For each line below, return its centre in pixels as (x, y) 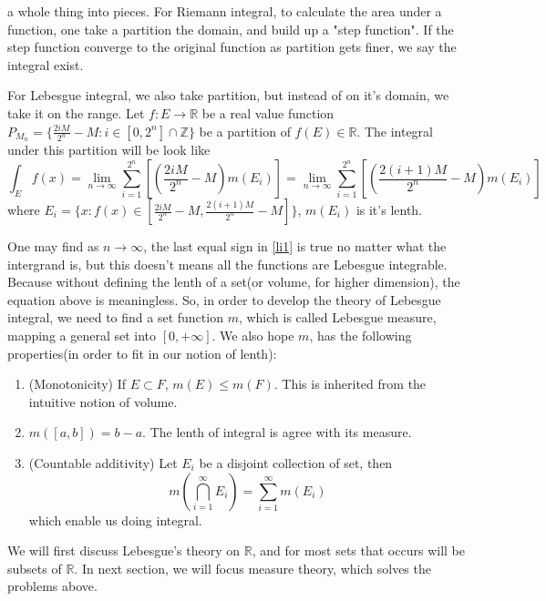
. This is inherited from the (350, 384)
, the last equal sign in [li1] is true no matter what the (295, 246)
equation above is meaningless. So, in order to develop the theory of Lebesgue (224, 299)
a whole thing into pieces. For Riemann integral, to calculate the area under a (225, 11)
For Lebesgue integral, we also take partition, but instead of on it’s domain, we (228, 95)
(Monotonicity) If (77, 384)
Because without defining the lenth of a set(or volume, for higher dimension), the (234, 282)
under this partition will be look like (109, 150)
